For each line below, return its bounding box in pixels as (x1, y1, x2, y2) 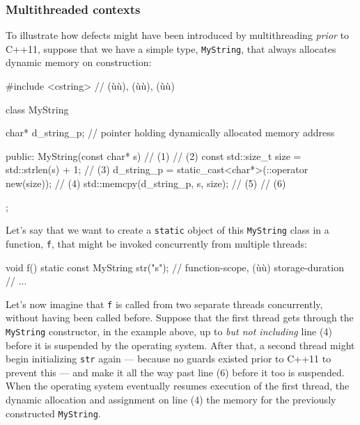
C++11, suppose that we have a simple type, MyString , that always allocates (6, 41, 336, 56)
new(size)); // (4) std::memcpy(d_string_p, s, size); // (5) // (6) (6, 176, 286, 191)
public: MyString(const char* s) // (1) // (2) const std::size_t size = (6, 148, 302, 163)
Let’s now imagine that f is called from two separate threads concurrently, (6, 296, 323, 311)
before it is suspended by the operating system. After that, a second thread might (6, 337, 355, 352)
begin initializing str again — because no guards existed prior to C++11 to (6, 351, 331, 366)
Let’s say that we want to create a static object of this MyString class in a (6, 223, 329, 237)
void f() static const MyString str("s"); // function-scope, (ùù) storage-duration (6, 259, 344, 274)
